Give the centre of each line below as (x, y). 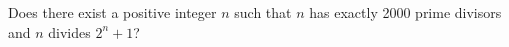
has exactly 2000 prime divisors (405, 12)
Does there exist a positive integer (112, 12)
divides (69, 31)
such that (263, 12)
